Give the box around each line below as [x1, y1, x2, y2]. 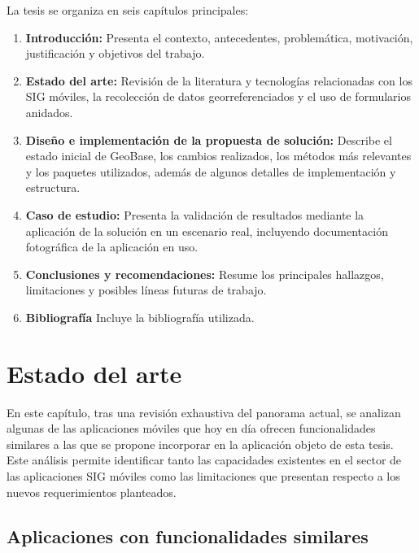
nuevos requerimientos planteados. [7, 483, 177, 500]
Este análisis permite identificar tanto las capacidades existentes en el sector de [7, 451, 402, 468]
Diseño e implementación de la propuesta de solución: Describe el [25, 131, 392, 148]
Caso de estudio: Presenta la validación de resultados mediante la [25, 206, 364, 223]
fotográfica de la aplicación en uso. [25, 238, 199, 255]
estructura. [25, 179, 81, 196]
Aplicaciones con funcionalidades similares [7, 523, 369, 548]
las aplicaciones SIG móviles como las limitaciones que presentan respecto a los [7, 468, 400, 484]
